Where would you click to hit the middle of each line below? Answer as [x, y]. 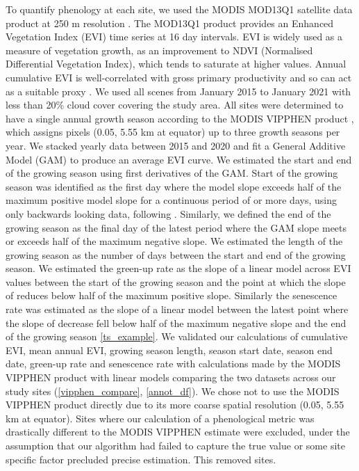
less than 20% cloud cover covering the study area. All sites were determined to [175, 105]
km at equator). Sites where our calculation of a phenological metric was [160, 418]
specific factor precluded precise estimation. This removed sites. [141, 459]
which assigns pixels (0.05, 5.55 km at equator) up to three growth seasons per [173, 132]
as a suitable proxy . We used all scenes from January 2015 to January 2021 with [178, 91]
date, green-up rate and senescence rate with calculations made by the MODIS [173, 364]
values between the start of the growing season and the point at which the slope [176, 281]
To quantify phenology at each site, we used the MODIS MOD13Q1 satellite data [179, 9]
